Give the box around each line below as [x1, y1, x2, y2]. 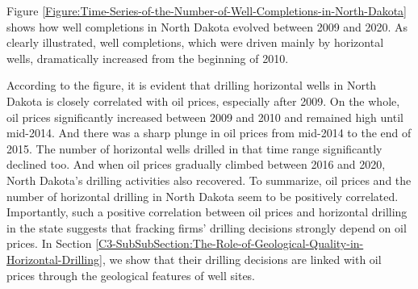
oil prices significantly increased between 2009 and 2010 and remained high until [6, 108, 403, 125]
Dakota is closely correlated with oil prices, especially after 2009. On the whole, [6, 92, 400, 109]
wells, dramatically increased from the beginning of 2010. [6, 49, 289, 66]
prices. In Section [6, 235, 92, 252]
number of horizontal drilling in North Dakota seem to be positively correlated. [6, 187, 399, 204]
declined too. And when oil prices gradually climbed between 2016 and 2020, [6, 156, 386, 173]
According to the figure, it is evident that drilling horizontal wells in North [6, 77, 377, 94]
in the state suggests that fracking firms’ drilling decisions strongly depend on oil [6, 219, 407, 236]
